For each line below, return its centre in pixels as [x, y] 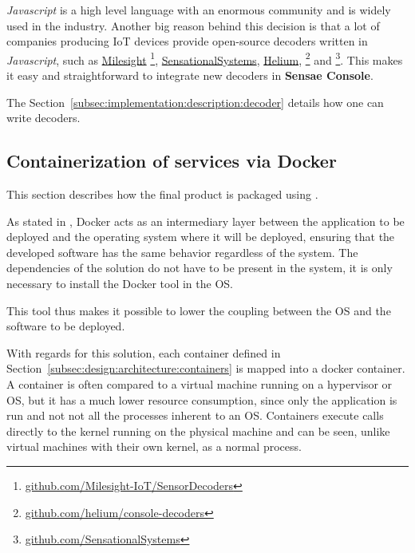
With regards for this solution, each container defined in [144, 352]
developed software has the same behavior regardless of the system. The [182, 252]
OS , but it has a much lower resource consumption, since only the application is [202, 399]
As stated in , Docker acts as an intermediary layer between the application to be [206, 221]
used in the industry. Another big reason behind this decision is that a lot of [193, 25]
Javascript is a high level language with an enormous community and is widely [199, 10]
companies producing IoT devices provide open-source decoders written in [187, 41]
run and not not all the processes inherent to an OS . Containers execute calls [195, 415]
